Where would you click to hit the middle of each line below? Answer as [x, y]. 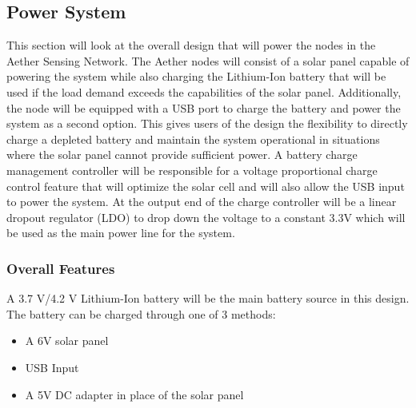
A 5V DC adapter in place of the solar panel [134, 394]
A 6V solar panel [67, 341]
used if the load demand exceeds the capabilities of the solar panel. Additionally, [204, 91]
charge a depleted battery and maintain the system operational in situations [193, 139]
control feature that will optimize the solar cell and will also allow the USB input [206, 186]
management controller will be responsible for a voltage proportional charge [192, 170]
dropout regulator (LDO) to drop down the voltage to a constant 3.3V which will [206, 217]
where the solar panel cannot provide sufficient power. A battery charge [182, 154]
